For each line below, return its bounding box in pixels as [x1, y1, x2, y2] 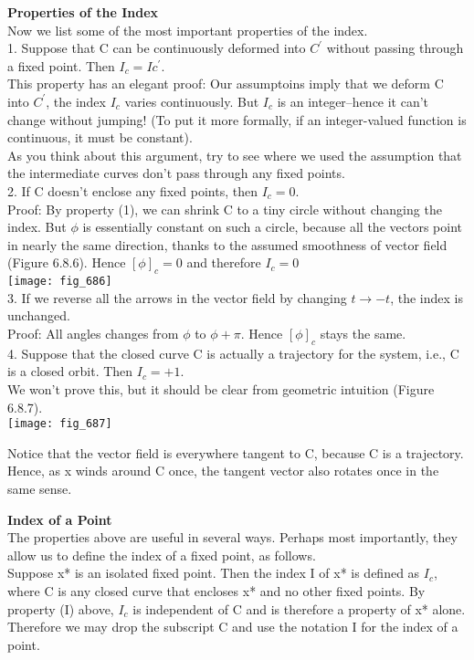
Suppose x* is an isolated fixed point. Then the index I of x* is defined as [7, 563, 420, 582]
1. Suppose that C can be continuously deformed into [7, 38, 306, 58]
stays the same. [320, 323, 406, 342]
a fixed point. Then [7, 56, 115, 75]
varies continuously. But [124, 91, 259, 110]
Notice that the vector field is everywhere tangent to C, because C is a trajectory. [7, 443, 464, 462]
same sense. [7, 478, 72, 498]
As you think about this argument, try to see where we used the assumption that [7, 145, 462, 164]
